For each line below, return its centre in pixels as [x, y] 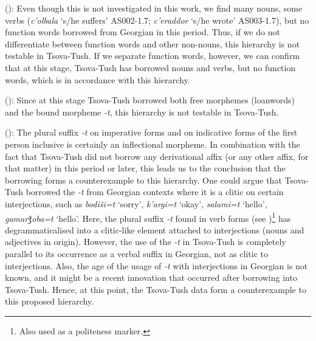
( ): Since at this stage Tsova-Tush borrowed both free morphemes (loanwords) [150, 100]
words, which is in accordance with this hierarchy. [98, 79]
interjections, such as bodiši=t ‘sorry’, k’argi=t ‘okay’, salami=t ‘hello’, [136, 203]
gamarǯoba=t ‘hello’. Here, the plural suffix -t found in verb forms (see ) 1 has [148, 217]
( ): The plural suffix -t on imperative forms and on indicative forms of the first [151, 132]
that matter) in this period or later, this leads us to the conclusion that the [145, 168]
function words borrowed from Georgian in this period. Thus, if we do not [143, 32]
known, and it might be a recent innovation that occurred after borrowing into [151, 277]
